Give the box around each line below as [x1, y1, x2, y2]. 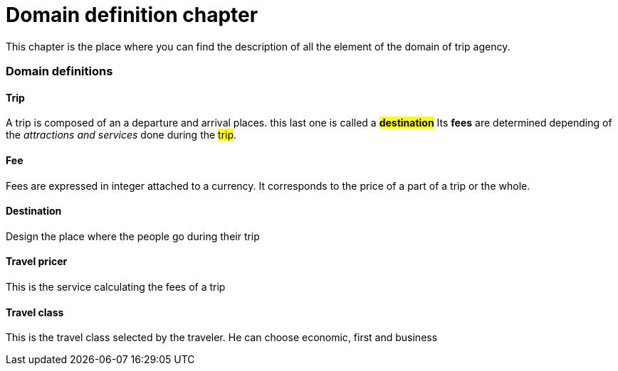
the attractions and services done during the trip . [6, 129, 237, 141]
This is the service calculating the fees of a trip [6, 281, 226, 293]
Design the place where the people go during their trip [6, 230, 260, 242]
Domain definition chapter [6, 3, 258, 27]
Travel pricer [6, 255, 68, 268]
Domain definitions [6, 64, 113, 79]
